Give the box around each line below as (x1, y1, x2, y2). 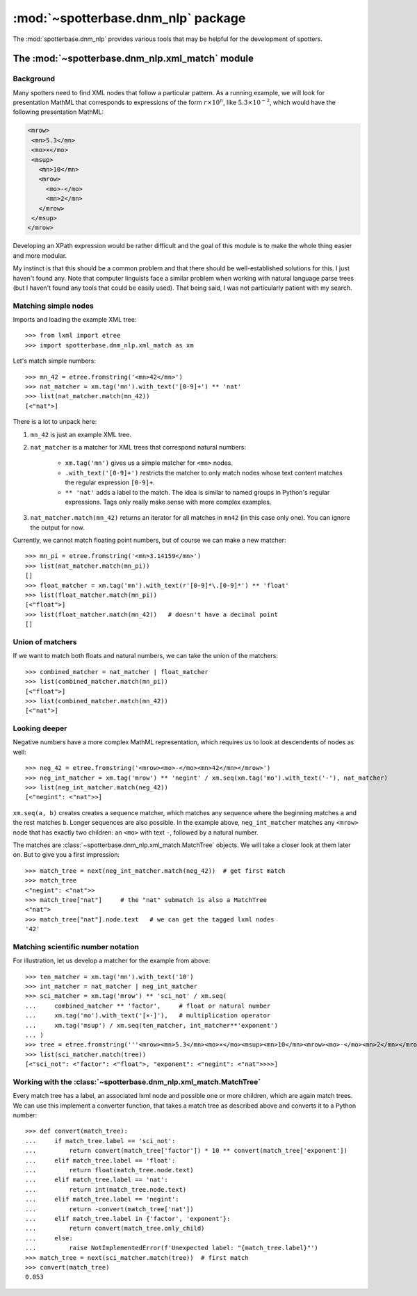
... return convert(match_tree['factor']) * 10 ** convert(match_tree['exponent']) (25, 1147, 347, 1155)
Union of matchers (13, 637, 77, 646)
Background (13, 74, 56, 83)
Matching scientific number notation (13, 942, 139, 951)
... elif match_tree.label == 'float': (25, 1156, 176, 1164)
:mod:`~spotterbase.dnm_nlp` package (13, 10, 246, 26)
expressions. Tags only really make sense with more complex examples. (65, 498, 272, 506)
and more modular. (13, 251, 67, 260)
